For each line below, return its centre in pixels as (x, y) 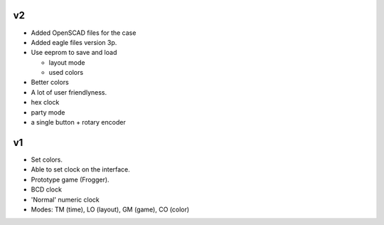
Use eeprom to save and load (74, 53)
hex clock (45, 103)
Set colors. (47, 159)
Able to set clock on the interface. (81, 169)
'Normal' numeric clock (65, 199)
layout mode (67, 62)
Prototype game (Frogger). (70, 179)
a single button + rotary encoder (78, 122)
